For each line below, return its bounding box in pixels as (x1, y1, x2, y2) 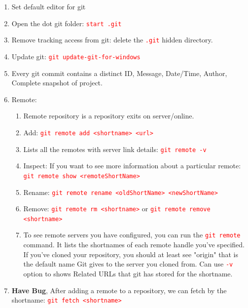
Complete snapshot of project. (11, 77, 103, 88)
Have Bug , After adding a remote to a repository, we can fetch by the (11, 285, 227, 295)
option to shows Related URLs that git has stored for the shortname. (23, 268, 233, 278)
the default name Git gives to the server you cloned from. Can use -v (23, 259, 233, 269)
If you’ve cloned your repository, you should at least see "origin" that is (23, 249, 238, 259)
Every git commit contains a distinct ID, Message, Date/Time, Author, (11, 68, 227, 78)
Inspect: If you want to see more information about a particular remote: (23, 160, 241, 171)
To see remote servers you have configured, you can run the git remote (23, 230, 241, 240)
